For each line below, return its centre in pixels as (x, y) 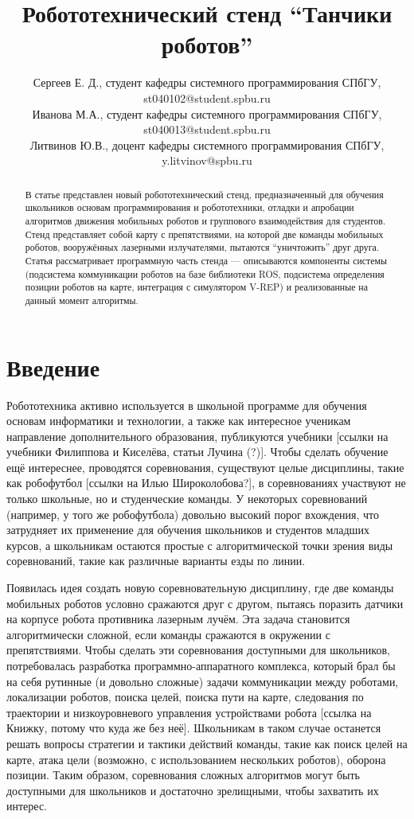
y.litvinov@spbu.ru (207, 160)
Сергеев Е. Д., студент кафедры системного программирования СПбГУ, (207, 82)
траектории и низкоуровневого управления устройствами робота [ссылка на (189, 712)
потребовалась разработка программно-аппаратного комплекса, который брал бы (201, 666)
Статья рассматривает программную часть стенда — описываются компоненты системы (206, 260)
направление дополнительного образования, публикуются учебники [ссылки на (197, 436)
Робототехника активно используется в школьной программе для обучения (187, 405)
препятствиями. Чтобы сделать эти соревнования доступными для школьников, (198, 650)
